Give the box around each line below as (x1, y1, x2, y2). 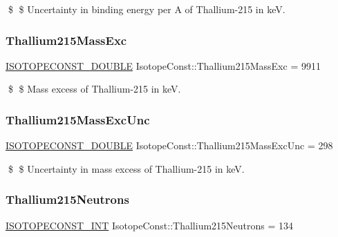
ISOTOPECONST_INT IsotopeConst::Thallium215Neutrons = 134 (6, 218, 294, 232)
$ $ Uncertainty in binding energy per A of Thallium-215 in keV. (8, 2, 285, 16)
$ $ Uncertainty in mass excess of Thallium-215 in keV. (8, 161, 245, 176)
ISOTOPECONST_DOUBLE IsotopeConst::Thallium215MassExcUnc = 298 (6, 138, 333, 153)
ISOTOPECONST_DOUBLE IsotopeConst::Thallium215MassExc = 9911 (6, 58, 321, 73)
